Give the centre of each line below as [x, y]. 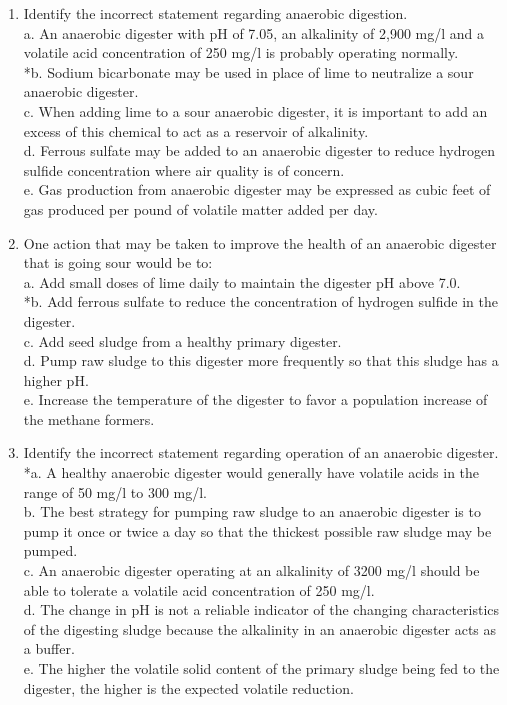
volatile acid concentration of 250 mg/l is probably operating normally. [241, 52]
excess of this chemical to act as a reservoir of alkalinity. [196, 130]
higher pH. [56, 379]
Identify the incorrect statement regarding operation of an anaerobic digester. [261, 452]
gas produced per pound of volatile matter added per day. [200, 208]
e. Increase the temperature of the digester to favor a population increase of [255, 399]
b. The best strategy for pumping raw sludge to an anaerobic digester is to [252, 511]
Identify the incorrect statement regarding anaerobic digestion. [215, 13]
